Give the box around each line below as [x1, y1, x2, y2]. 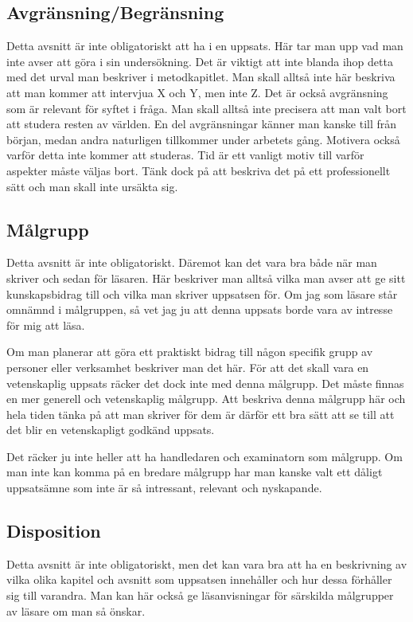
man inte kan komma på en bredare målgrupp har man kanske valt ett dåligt [6, 464, 383, 480]
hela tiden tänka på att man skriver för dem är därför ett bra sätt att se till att [6, 405, 395, 422]
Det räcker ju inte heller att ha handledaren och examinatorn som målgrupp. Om [6, 448, 403, 464]
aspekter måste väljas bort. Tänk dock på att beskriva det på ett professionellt [6, 162, 391, 178]
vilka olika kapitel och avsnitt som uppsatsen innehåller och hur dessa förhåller [6, 571, 392, 588]
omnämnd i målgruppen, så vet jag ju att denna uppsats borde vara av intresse [6, 301, 393, 318]
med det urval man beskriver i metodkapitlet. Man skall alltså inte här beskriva [6, 68, 395, 85]
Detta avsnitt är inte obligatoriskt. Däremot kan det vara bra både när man [6, 254, 377, 271]
